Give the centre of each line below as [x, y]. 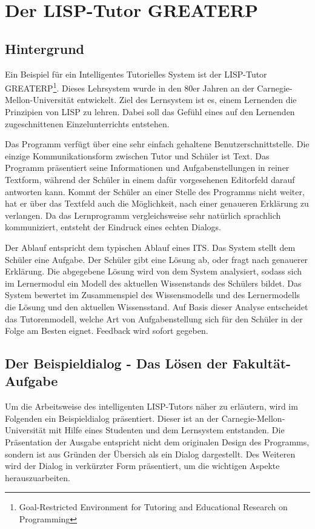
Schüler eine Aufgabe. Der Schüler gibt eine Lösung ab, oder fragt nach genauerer [157, 259]
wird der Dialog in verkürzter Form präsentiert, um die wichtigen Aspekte [142, 466]
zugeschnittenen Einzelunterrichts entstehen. [87, 123]
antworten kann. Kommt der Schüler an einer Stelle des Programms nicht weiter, [155, 191]
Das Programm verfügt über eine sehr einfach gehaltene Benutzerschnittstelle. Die [157, 144]
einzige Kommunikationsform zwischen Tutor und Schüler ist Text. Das [137, 155]
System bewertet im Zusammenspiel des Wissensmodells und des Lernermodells [153, 295]
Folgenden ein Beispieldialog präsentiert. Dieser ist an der [112, 418]
